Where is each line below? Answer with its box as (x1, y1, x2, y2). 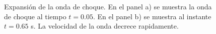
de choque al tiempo (4, 11, 66, 21)
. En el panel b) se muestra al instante (93, 11, 211, 21)
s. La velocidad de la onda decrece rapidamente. (31, 21, 179, 31)
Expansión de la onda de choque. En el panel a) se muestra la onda (4, 1, 212, 11)
